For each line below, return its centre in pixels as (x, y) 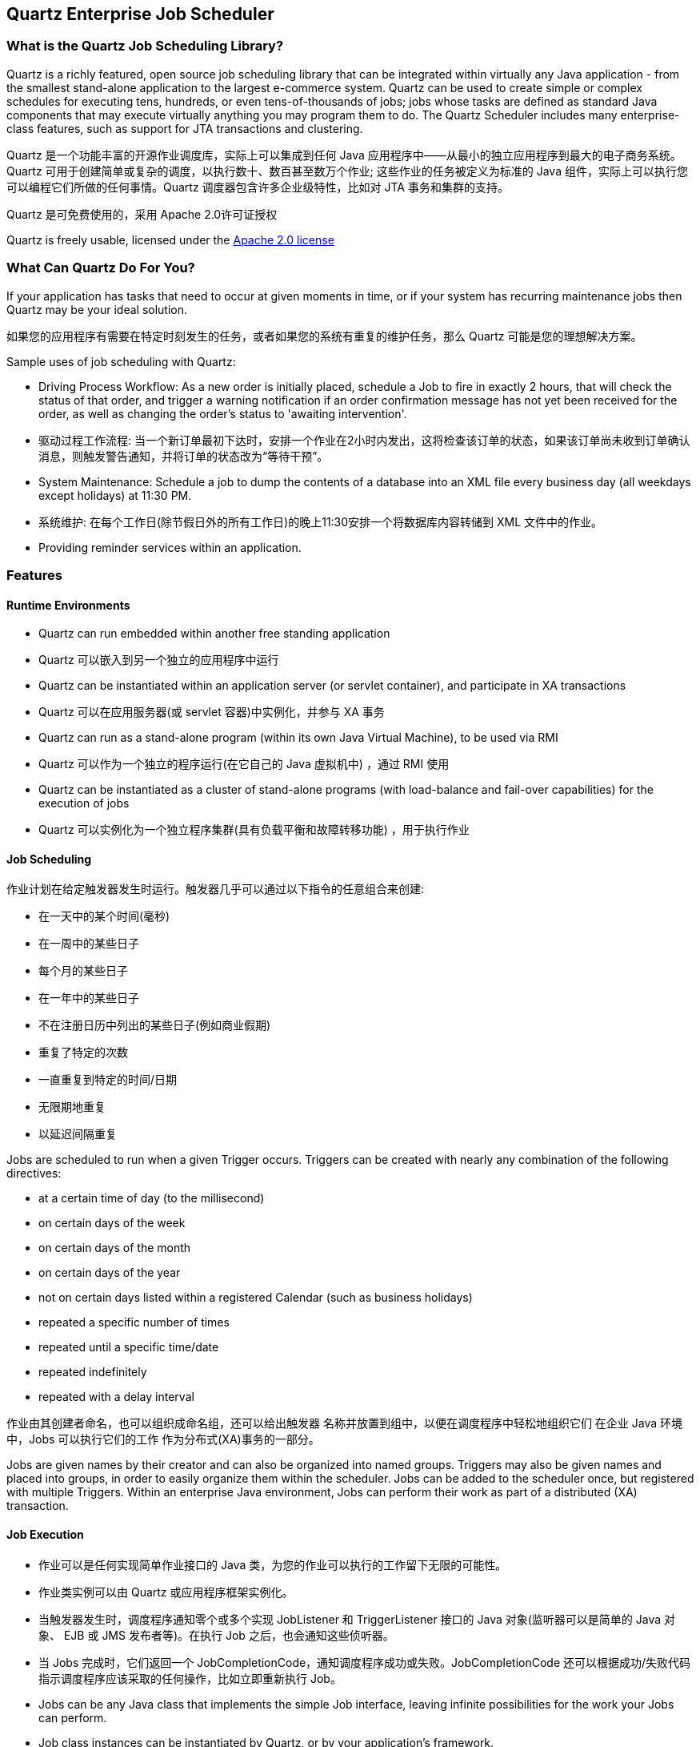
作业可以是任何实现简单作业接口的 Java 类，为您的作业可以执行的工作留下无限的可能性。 (273, 1564)
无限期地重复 (72, 1107)
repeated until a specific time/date (129, 1347)
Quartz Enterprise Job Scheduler (140, 14)
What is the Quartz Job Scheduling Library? (145, 46)
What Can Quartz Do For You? (101, 268)
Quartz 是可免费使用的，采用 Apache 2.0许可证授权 (142, 214)
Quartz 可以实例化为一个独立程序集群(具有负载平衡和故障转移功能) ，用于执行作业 (254, 830)
